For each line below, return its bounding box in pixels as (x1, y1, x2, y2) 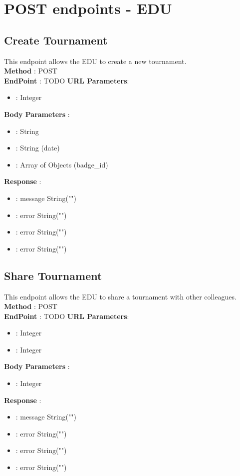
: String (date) (15, 142, 60, 153)
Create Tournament (4, 32, 108, 47)
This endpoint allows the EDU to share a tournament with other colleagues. (4, 291, 237, 301)
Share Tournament (4, 267, 102, 283)
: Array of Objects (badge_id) (15, 159, 108, 169)
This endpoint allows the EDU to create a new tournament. (4, 55, 187, 66)
